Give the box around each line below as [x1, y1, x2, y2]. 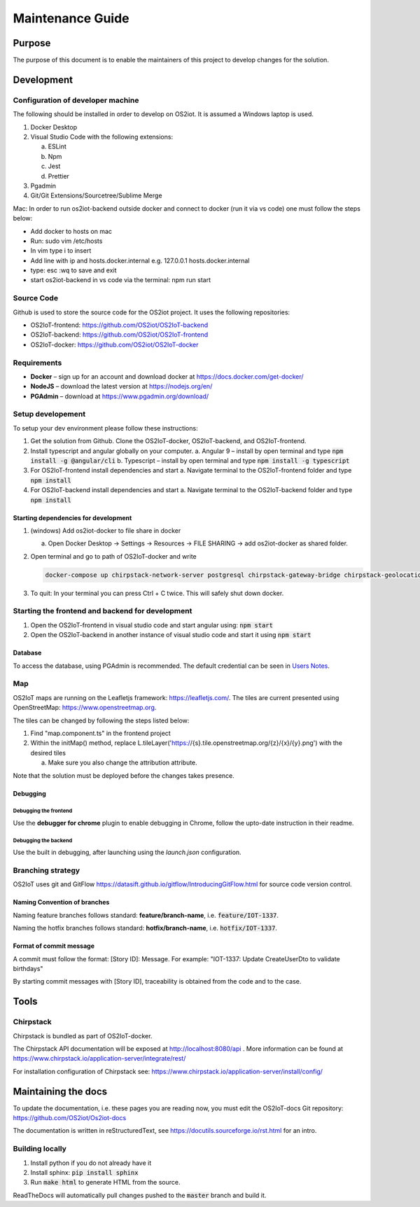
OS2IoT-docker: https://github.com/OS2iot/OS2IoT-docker [30, 340, 199, 349]
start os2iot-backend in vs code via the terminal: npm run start [30, 276, 211, 284]
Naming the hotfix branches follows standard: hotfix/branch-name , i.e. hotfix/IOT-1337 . [13, 924, 278, 933]
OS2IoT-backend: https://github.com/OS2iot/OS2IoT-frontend [30, 330, 209, 339]
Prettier [48, 172, 70, 180]
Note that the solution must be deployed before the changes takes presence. [13, 771, 234, 780]
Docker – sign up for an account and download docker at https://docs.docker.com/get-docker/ [30, 372, 304, 381]
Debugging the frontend [13, 807, 73, 815]
